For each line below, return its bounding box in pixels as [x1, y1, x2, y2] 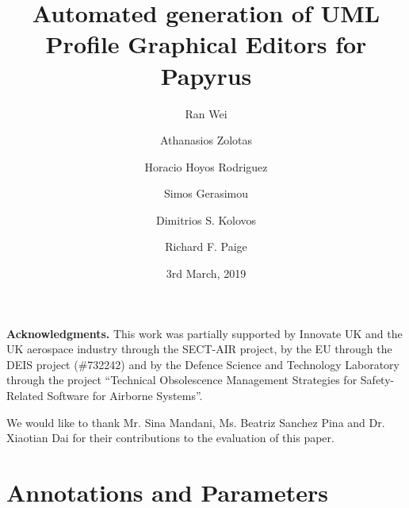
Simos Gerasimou [163, 185, 249, 202]
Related [6, 387, 44, 404]
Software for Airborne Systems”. [47, 387, 203, 404]
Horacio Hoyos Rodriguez [144, 158, 268, 175]
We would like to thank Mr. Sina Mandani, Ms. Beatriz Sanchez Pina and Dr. [6, 414, 385, 430]
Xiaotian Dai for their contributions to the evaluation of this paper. [6, 429, 334, 446]
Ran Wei [185, 105, 227, 121]
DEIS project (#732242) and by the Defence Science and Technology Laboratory [6, 356, 399, 372]
